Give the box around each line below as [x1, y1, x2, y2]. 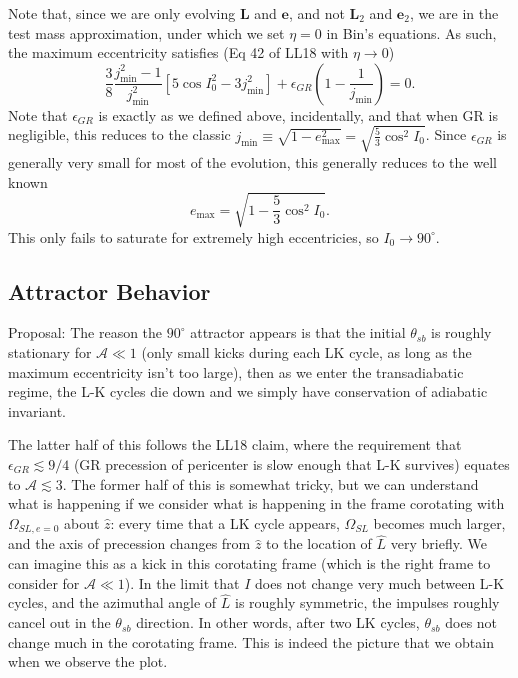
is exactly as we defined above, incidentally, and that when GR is [98, 104, 498, 125]
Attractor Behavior [8, 275, 211, 306]
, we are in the [409, 3, 499, 23]
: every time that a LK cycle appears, [110, 512, 340, 533]
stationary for [8, 342, 92, 363]
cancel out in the [8, 612, 111, 633]
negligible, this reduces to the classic [8, 124, 231, 145]
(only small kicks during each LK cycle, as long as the [141, 342, 472, 363]
